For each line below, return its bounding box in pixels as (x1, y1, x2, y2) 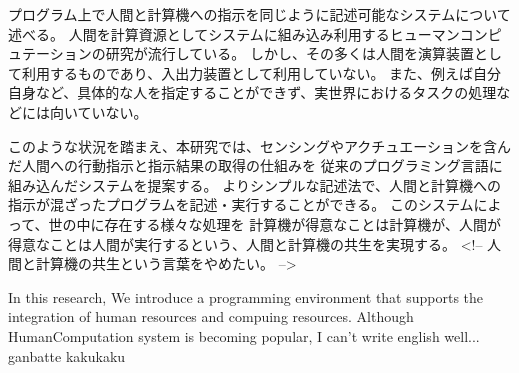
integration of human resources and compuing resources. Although (8, 306, 414, 327)
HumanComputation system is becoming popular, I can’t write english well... (8, 325, 480, 346)
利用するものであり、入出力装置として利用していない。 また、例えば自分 (21, 62, 502, 83)
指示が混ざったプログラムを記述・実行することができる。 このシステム (8, 194, 474, 215)
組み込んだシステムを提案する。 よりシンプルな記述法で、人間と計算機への (8, 174, 501, 195)
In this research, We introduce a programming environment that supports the (8, 286, 484, 307)
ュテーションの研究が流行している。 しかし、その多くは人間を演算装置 (8, 43, 474, 64)
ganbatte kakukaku (8, 345, 126, 366)
